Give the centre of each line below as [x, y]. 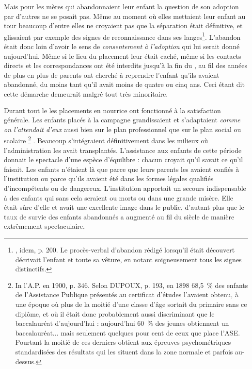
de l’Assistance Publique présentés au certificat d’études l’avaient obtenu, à [127, 294]
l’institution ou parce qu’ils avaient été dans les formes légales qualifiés [109, 178]
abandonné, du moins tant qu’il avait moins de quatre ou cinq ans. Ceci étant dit [124, 84]
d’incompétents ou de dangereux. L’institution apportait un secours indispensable [125, 188]
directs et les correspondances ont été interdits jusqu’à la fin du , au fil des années [126, 65]
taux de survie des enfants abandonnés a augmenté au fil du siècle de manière [119, 216]
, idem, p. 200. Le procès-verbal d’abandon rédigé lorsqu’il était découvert [125, 249]
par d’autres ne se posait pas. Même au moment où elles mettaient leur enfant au [125, 16]
